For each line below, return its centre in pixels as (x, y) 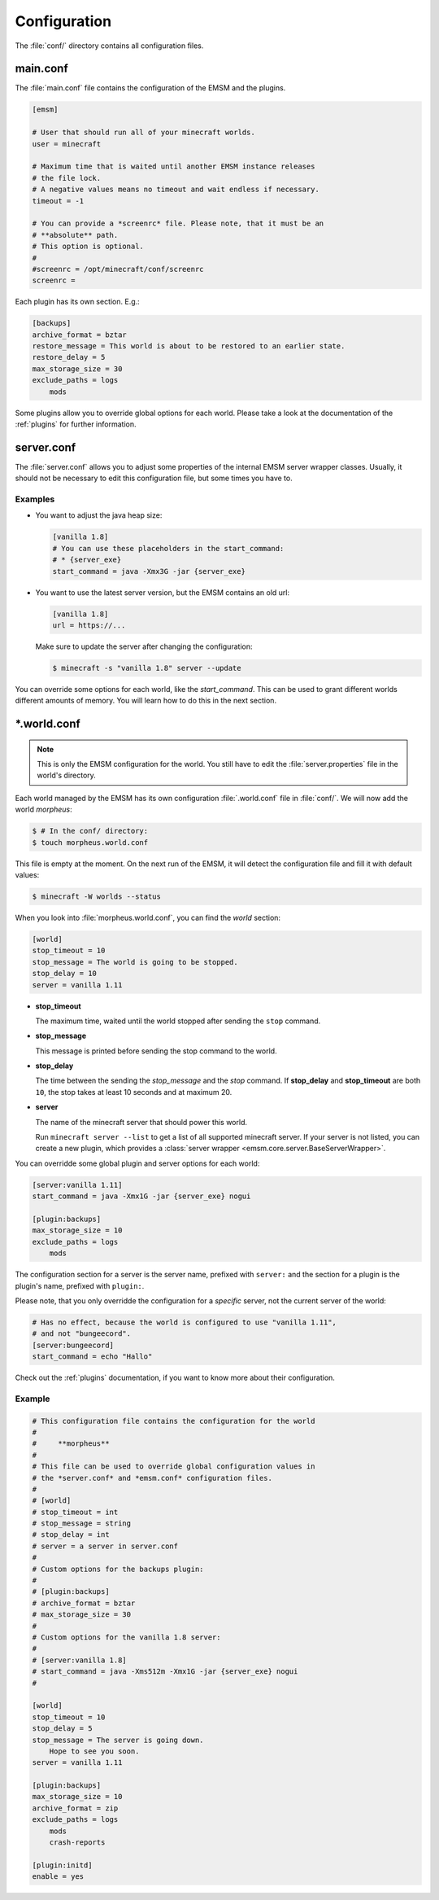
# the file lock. (67, 178)
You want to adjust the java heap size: (99, 515)
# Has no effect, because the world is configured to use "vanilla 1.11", (185, 1322)
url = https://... (89, 625)
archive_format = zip (75, 1808)
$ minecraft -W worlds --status (97, 896)
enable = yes (58, 1877)
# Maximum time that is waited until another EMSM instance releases (174, 166)
